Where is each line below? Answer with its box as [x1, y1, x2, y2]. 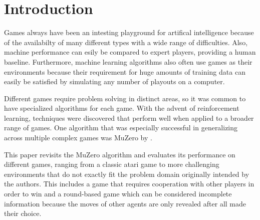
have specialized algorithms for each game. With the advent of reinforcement [4, 103, 239, 113]
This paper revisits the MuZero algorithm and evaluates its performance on [4, 149, 235, 159]
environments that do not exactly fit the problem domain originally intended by [4, 168, 249, 179]
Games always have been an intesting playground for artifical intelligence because [4, 27, 254, 38]
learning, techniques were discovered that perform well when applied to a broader [4, 112, 254, 123]
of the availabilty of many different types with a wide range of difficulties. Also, [4, 37, 248, 47]
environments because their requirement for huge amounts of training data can [4, 66, 245, 77]
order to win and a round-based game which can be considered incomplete [4, 188, 232, 199]
